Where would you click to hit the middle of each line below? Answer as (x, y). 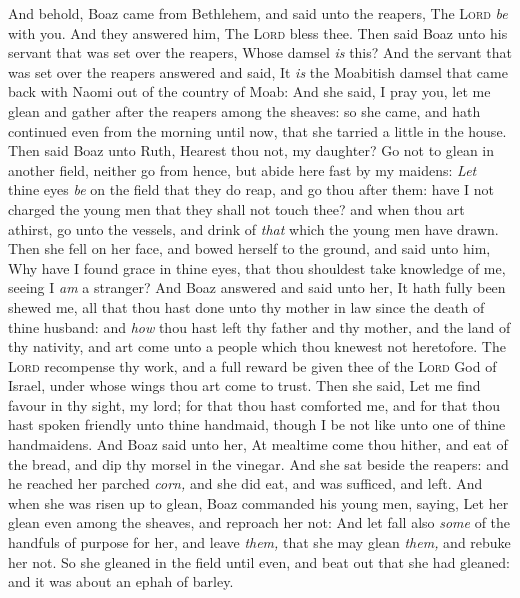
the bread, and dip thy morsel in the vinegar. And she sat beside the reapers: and (258, 463)
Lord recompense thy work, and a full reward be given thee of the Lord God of (252, 365)
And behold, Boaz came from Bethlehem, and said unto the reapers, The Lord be (258, 13)
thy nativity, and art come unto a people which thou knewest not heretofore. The (257, 346)
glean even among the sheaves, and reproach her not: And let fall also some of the (259, 522)
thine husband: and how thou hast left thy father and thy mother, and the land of (259, 326)
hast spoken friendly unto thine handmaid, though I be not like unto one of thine (257, 424)
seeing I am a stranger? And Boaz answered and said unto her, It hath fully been (257, 287)
